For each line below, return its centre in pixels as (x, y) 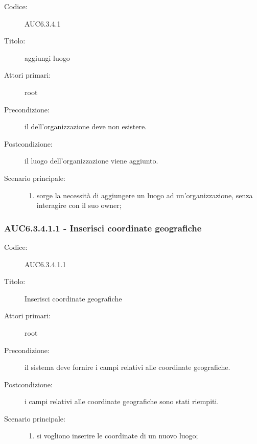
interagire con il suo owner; (79, 205)
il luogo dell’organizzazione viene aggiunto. (91, 161)
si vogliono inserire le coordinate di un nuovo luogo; (117, 436)
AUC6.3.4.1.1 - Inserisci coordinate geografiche (103, 228)
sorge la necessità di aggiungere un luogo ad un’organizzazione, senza (145, 195)
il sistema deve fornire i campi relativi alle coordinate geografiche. (127, 367)
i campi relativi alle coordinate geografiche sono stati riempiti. (122, 401)
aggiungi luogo (47, 57)
